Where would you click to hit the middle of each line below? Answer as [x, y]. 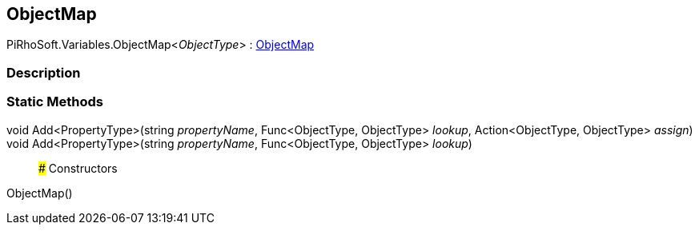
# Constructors [78, 168]
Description [44, 72]
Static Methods [55, 102]
